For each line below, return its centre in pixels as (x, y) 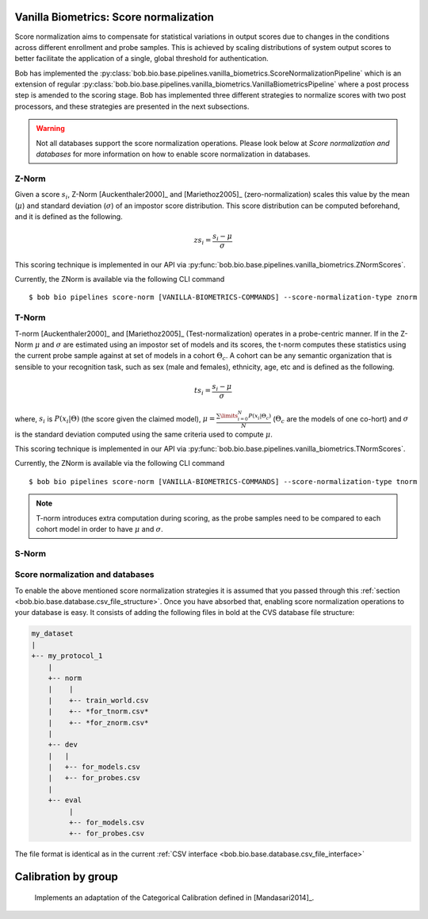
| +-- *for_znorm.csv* (98, 723)
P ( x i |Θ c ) (260, 416)
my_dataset (52, 634)
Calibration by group (67, 877)
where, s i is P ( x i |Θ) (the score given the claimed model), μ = (115, 419)
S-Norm (31, 553)
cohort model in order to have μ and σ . (100, 529)
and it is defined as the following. (69, 216)
